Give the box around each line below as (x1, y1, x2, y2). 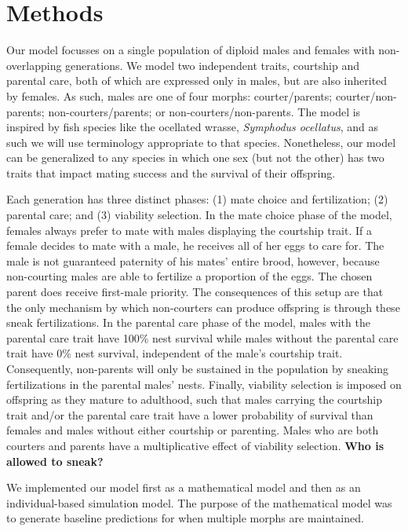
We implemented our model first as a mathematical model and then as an (6, 479, 361, 496)
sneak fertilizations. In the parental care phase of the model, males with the (6, 314, 370, 331)
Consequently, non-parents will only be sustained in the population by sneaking (6, 361, 388, 376)
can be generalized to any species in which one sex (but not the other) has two (6, 149, 384, 166)
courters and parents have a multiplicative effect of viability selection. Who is (6, 437, 384, 453)
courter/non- (335, 87, 397, 104)
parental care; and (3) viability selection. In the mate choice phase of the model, (6, 207, 392, 223)
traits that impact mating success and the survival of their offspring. (6, 164, 336, 181)
